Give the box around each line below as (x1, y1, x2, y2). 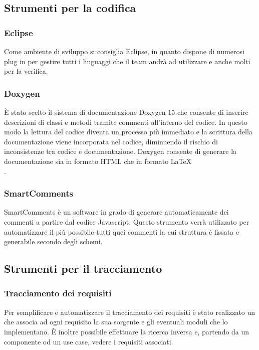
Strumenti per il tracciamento (4, 261, 162, 276)
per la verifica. (4, 66, 48, 76)
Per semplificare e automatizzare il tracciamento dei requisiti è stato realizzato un (4, 306, 255, 317)
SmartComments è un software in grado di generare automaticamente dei (4, 207, 229, 217)
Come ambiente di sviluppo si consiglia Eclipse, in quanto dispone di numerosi (4, 46, 244, 56)
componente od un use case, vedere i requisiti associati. (4, 336, 173, 346)
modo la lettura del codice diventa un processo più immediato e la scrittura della (4, 126, 252, 137)
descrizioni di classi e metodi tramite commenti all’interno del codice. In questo (4, 116, 247, 127)
